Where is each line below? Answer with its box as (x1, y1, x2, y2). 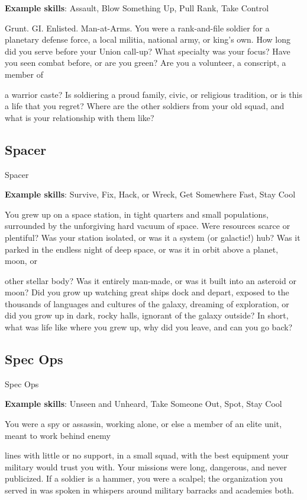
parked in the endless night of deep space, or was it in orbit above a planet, (5, 243, 279, 255)
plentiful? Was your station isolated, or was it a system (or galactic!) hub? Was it (5, 231, 300, 243)
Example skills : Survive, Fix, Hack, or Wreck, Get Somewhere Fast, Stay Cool (5, 188, 296, 200)
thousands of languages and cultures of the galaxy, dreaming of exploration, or (5, 297, 289, 310)
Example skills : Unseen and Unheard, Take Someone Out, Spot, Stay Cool (5, 397, 282, 410)
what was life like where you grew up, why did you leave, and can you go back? (5, 321, 293, 333)
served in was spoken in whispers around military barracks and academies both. (5, 484, 294, 496)
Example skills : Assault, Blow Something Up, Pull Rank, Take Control (5, 2, 269, 14)
